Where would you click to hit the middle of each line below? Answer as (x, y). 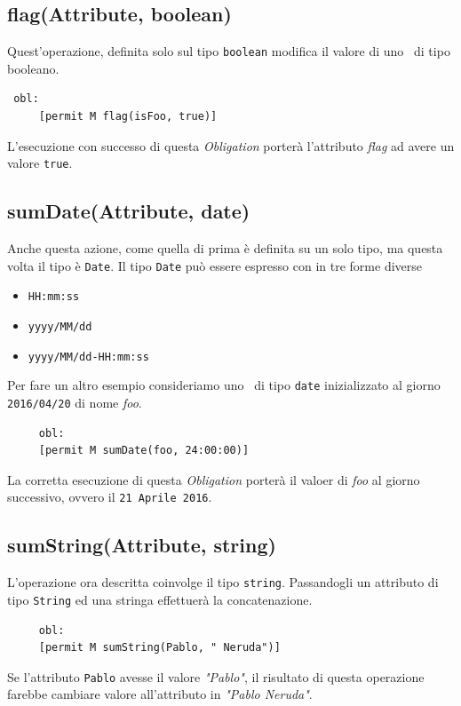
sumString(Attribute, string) (142, 545)
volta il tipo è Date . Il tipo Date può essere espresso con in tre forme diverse (215, 265)
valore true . (40, 163)
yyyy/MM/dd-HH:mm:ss (88, 357)
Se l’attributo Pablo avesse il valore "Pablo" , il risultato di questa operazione (216, 676)
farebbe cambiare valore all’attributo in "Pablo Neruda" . (160, 694)
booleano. (33, 68)
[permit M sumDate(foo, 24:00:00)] (144, 451)
